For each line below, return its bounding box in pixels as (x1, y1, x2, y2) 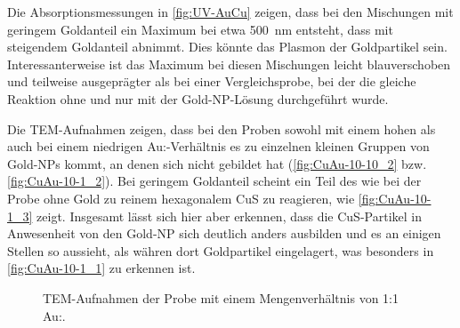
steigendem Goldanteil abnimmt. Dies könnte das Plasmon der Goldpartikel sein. (7, 37, 448, 56)
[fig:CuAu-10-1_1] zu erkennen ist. (7, 259, 196, 277)
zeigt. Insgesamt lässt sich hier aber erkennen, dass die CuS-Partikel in (36, 206, 422, 225)
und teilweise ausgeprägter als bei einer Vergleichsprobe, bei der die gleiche (7, 72, 416, 91)
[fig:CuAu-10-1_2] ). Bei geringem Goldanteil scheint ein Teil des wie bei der (7, 172, 422, 190)
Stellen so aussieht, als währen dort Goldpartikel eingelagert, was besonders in (7, 241, 434, 260)
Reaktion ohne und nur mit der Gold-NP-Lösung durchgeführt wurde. (7, 89, 389, 108)
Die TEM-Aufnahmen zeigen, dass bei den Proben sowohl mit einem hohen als (7, 119, 436, 138)
